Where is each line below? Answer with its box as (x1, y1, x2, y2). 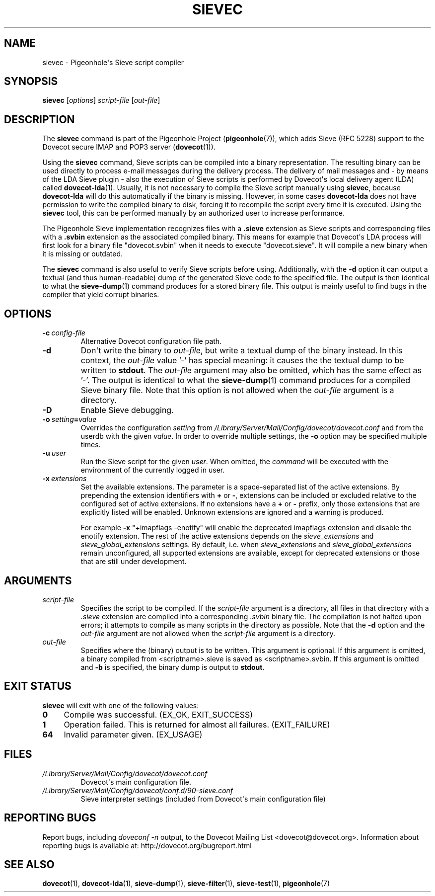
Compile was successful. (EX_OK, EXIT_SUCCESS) (64, 709, 253, 720)
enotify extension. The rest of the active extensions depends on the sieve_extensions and (80, 532, 374, 541)
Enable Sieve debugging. (80, 405, 174, 415)
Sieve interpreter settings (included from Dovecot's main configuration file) (80, 794, 326, 803)
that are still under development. (80, 557, 187, 566)
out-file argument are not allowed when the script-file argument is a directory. (80, 629, 335, 638)
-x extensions (42, 474, 87, 483)
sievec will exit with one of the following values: (42, 701, 199, 710)
